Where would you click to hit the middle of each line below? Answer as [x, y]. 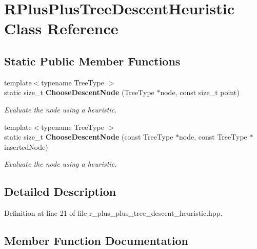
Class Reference [61, 28]
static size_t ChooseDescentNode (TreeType [79, 92]
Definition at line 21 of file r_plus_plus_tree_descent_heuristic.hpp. [113, 213]
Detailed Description [60, 191]
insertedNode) [26, 146]
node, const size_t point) [200, 92]
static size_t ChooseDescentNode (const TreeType [89, 137]
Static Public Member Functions [92, 61]
